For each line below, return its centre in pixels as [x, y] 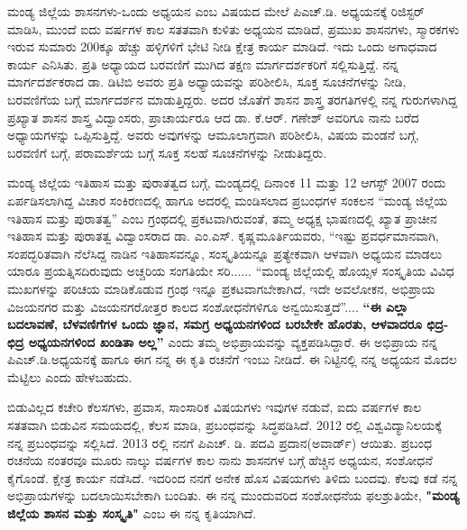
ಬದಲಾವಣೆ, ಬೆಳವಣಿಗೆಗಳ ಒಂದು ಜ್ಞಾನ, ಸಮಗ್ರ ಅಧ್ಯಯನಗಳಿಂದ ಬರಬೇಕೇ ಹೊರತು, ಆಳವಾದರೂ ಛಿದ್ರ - [228, 324]
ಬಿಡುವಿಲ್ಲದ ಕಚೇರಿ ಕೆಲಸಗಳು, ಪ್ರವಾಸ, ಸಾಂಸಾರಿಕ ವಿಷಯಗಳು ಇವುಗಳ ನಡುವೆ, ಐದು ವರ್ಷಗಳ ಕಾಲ [215, 407]
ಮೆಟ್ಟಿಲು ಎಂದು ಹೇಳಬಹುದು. [70, 376]
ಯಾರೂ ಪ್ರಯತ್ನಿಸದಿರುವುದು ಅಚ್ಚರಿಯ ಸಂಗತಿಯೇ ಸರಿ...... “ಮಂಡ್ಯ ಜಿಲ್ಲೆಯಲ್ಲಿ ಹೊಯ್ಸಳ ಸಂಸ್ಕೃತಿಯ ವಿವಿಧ [231, 271]
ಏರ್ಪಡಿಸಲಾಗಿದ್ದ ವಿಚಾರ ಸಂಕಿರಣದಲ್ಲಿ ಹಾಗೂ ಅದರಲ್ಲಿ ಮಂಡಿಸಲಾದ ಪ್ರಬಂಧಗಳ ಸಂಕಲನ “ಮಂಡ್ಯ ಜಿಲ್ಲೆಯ [228, 200]
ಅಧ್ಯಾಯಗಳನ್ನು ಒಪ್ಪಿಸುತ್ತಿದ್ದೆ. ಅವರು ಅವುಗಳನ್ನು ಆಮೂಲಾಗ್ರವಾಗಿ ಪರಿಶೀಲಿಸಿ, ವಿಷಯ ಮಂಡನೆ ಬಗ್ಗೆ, [213, 135]
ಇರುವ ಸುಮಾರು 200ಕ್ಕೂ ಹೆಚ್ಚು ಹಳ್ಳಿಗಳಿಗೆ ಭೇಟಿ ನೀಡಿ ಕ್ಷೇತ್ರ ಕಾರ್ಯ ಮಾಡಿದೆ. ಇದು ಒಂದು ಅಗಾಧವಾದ [222, 46]
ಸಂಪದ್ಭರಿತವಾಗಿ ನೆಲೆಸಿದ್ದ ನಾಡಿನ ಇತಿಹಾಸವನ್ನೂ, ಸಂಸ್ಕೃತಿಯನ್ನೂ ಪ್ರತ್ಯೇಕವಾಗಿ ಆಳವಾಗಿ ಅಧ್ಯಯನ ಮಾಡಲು [225, 253]
